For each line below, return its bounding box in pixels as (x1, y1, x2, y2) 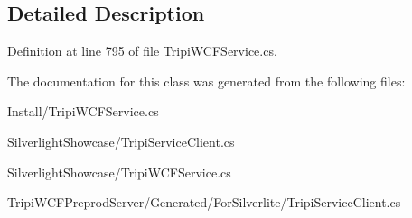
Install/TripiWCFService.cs (7, 102, 159, 121)
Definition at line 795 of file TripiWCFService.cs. (7, 41, 277, 60)
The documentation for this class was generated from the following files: (7, 71, 406, 90)
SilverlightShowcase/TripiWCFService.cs (7, 162, 231, 181)
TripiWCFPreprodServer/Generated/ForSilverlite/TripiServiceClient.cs (7, 193, 401, 212)
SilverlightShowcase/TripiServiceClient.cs (7, 132, 235, 150)
